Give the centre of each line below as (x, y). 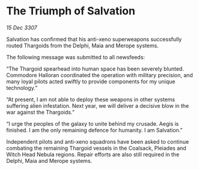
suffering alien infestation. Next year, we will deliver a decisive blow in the (98, 105)
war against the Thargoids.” (41, 112)
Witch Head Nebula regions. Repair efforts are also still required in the (93, 154)
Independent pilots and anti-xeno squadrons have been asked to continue (98, 141)
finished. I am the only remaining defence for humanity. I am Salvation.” (95, 130)
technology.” (22, 87)
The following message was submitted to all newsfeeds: (76, 57)
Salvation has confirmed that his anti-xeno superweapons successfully (94, 39)
